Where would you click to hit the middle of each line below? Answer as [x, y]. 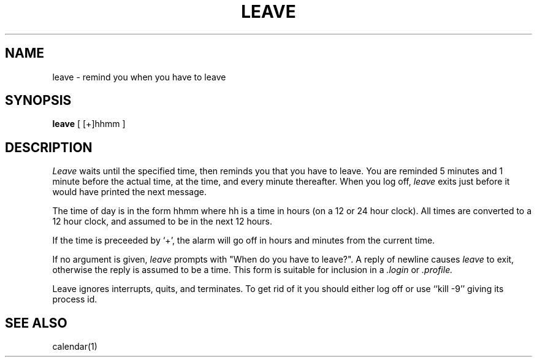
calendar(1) [75, 347]
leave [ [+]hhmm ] [89, 124]
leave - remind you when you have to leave [139, 77]
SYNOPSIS [38, 101]
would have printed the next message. [129, 192]
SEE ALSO [36, 323]
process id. [75, 299]
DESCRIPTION [49, 147]
